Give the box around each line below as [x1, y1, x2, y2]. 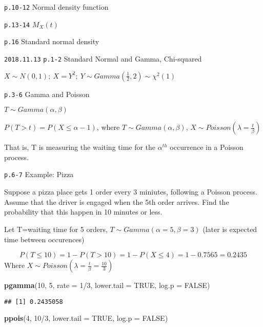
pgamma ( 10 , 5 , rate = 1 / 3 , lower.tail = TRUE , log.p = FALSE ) [4, 280, 210, 291]
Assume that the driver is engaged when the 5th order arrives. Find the [4, 196, 229, 207]
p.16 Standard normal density [4, 36, 99, 47]
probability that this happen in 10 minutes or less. [4, 206, 163, 217]
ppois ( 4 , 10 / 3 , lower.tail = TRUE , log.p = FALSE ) [4, 313, 168, 323]
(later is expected [203, 223, 257, 234]
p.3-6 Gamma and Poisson [4, 88, 90, 99]
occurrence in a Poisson [170, 142, 244, 152]
